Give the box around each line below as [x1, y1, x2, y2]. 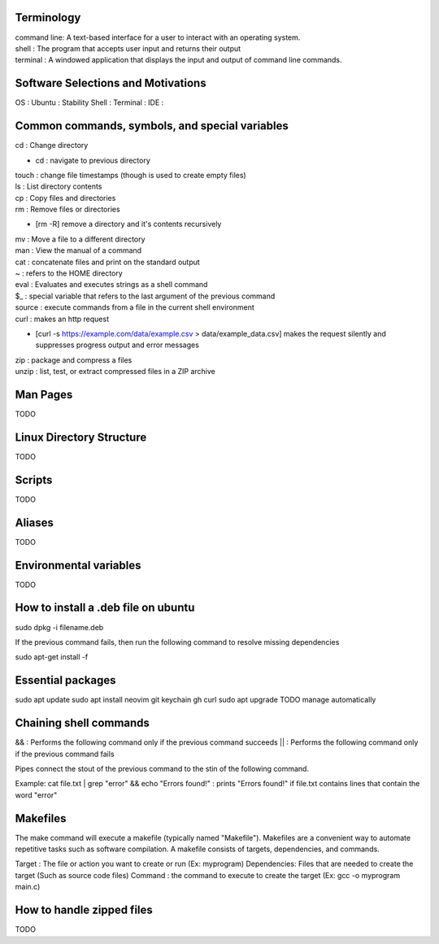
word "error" [15, 790, 58, 800]
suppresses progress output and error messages [35, 340, 199, 350]
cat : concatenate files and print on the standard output [15, 257, 201, 267]
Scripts [15, 472, 53, 487]
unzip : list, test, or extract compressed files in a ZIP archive [15, 367, 215, 376]
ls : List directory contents [15, 181, 102, 191]
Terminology [15, 11, 81, 24]
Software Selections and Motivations [15, 76, 206, 90]
